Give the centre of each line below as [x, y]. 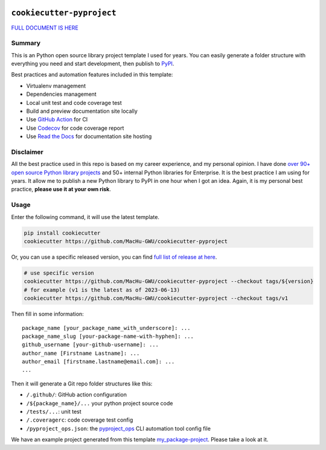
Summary [26, 43]
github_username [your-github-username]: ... [91, 345]
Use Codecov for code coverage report [75, 128]
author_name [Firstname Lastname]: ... [81, 353]
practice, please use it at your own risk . [61, 189]
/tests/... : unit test [54, 412]
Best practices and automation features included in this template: [92, 75]
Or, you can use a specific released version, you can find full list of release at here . [114, 257]
